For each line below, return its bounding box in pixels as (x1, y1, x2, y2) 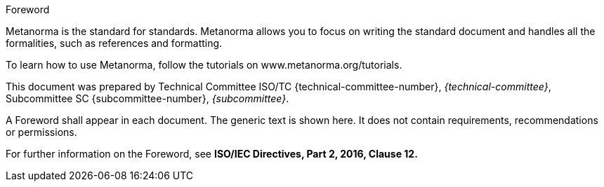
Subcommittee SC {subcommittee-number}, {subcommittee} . (6, 92, 289, 104)
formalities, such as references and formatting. (6, 37, 223, 49)
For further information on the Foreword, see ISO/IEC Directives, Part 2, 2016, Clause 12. (6, 148, 418, 160)
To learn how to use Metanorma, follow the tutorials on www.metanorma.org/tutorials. (6, 59, 402, 71)
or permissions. (6, 126, 77, 138)
